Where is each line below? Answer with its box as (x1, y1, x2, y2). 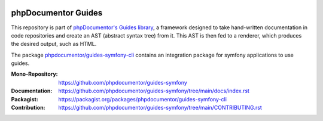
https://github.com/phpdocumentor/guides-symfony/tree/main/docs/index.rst (58, 87, 249, 95)
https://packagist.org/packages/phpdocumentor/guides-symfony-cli (58, 95, 227, 103)
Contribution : (11, 104, 45, 111)
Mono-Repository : (11, 70, 58, 77)
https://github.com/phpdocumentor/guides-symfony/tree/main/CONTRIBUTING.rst (58, 104, 263, 111)
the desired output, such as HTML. (11, 41, 97, 48)
